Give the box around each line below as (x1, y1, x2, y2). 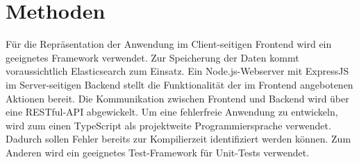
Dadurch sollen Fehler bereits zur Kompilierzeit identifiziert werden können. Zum (6, 131, 351, 146)
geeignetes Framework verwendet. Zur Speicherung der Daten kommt (6, 50, 299, 64)
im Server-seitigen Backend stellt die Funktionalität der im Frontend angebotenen (6, 77, 353, 91)
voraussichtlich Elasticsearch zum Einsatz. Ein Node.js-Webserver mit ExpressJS (6, 64, 349, 78)
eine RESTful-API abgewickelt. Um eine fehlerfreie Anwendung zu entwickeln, (6, 104, 338, 119)
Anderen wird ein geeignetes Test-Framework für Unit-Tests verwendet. (6, 145, 310, 159)
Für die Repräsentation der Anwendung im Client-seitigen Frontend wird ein (6, 37, 332, 51)
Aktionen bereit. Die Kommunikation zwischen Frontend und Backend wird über (6, 91, 349, 105)
